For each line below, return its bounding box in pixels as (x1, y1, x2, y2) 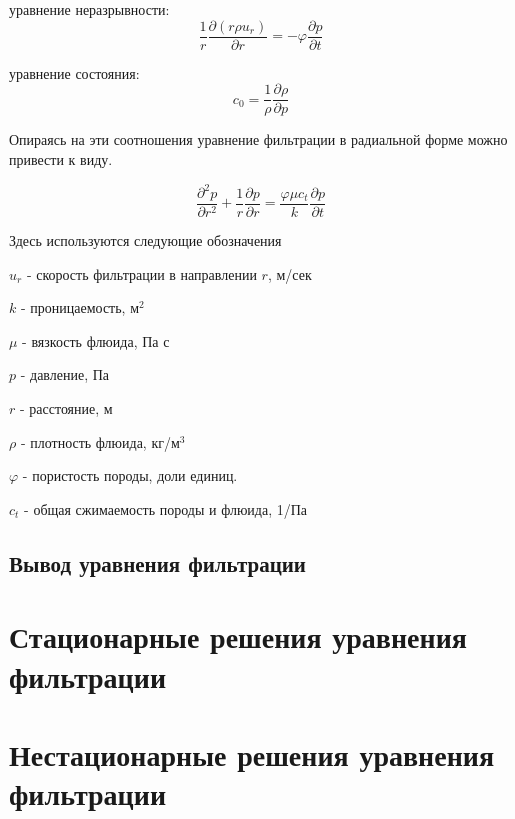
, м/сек (267, 263, 312, 284)
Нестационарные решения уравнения (9, 733, 495, 774)
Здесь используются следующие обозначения (9, 230, 282, 251)
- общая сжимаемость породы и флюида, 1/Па (24, 498, 308, 519)
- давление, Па (20, 364, 110, 385)
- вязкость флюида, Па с (22, 330, 170, 351)
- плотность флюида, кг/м (20, 431, 180, 452)
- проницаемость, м (20, 297, 140, 318)
